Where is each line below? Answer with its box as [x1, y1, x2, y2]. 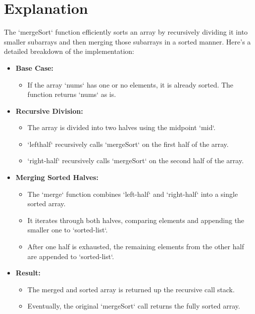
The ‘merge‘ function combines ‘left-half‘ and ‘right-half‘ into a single [27, 188, 238, 199]
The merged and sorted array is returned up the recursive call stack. [27, 284, 235, 294]
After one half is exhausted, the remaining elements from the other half [27, 241, 244, 252]
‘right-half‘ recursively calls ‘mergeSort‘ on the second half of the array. [27, 155, 244, 166]
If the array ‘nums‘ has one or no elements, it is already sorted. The [27, 79, 234, 90]
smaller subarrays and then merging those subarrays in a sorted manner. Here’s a [4, 36, 251, 46]
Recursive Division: [15, 105, 83, 116]
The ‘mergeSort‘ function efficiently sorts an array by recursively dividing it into [4, 27, 248, 37]
